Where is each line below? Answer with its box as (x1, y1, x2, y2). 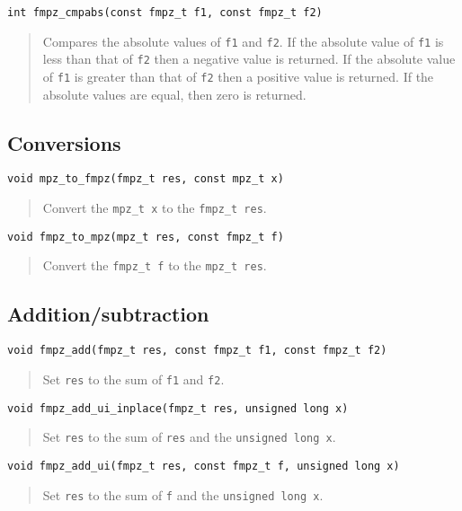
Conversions (7, 128, 121, 156)
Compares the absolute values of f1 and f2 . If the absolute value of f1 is (42, 31, 444, 50)
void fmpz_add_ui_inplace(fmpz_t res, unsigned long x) (7, 401, 349, 415)
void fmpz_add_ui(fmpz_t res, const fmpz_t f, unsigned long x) (7, 459, 400, 472)
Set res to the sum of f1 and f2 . (42, 369, 225, 388)
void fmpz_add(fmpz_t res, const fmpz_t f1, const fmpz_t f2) (7, 344, 387, 357)
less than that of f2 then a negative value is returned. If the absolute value (42, 49, 456, 68)
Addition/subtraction (7, 300, 209, 328)
